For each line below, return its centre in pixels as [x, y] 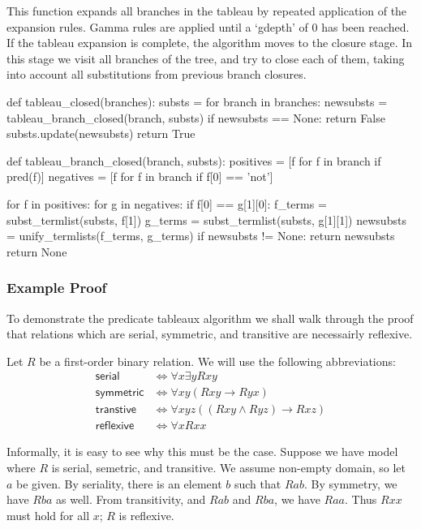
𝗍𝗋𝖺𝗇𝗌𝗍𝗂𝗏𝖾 [116, 410]
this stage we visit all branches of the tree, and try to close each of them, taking [206, 58]
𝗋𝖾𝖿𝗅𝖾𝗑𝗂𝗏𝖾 [115, 426]
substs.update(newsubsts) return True [101, 133]
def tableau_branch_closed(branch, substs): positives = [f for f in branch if [194, 160]
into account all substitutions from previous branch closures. [157, 74]
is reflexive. [146, 515]
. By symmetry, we [350, 483]
